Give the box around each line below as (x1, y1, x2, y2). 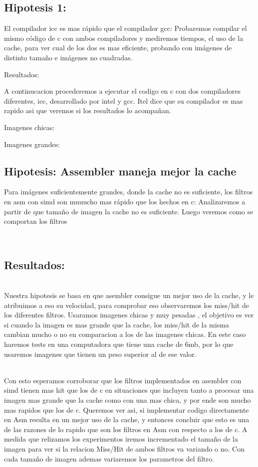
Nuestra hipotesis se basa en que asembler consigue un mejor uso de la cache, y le (4, 290, 254, 301)
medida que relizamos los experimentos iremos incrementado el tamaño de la (4, 434, 239, 444)
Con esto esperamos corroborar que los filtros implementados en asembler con (4, 375, 242, 385)
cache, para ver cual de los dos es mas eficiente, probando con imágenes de (4, 42, 232, 53)
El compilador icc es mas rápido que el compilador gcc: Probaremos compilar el (4, 23, 247, 33)
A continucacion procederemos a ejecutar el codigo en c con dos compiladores (4, 86, 241, 96)
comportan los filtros (4, 216, 67, 226)
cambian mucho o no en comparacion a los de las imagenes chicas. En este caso (4, 329, 246, 339)
